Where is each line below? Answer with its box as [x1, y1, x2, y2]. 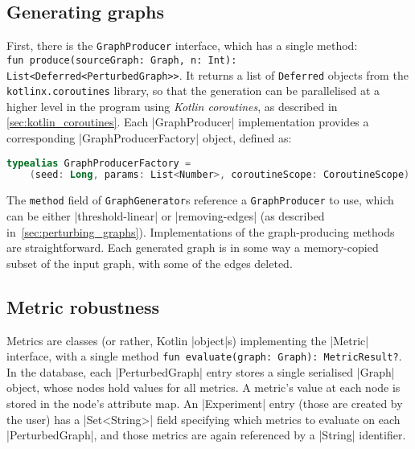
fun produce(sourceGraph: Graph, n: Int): [6, 54, 237, 66]
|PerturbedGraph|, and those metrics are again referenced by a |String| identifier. [6, 426, 406, 443]
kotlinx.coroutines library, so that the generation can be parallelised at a [6, 82, 380, 99]
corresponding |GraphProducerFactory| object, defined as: [6, 130, 292, 146]
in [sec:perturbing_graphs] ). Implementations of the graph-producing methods [6, 223, 395, 240]
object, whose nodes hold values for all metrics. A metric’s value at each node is [6, 379, 401, 396]
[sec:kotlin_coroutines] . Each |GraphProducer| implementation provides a [6, 113, 369, 130]
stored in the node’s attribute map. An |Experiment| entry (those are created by [6, 395, 403, 412]
